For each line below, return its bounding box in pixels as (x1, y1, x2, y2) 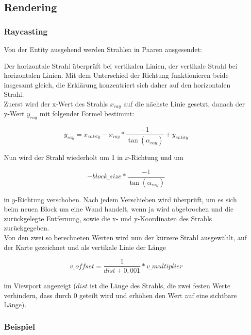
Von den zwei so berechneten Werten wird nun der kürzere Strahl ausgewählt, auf (4, 232, 247, 242)
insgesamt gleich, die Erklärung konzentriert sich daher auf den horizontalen (4, 79, 231, 89)
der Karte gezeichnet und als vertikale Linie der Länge (4, 242, 166, 252)
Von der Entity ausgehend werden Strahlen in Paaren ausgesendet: (4, 44, 202, 54)
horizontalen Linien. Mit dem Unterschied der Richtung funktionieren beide (4, 70, 229, 80)
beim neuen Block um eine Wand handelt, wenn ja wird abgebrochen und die (4, 204, 234, 214)
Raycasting (4, 25, 48, 37)
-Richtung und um (129, 152, 184, 162)
